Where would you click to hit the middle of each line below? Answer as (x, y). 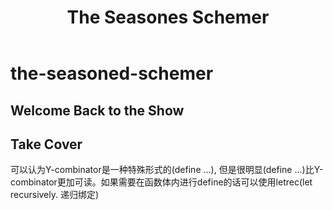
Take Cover (46, 144)
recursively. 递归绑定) (55, 195)
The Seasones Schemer (168, 17)
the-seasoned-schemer (112, 73)
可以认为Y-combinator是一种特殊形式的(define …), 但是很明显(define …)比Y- (167, 170)
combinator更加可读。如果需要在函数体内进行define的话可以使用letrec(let (161, 182)
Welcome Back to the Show (97, 110)
